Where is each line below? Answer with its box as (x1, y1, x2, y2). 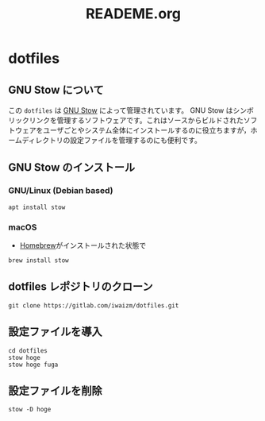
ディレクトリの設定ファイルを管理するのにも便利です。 (21, 136, 202, 145)
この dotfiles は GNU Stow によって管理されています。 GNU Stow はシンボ (8, 106, 254, 115)
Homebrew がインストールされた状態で (19, 240, 147, 250)
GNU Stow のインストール (8, 160, 136, 175)
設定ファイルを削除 (8, 384, 102, 397)
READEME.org (86, 5, 181, 23)
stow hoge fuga (8, 361, 59, 369)
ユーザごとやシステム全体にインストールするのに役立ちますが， (42, 126, 252, 135)
